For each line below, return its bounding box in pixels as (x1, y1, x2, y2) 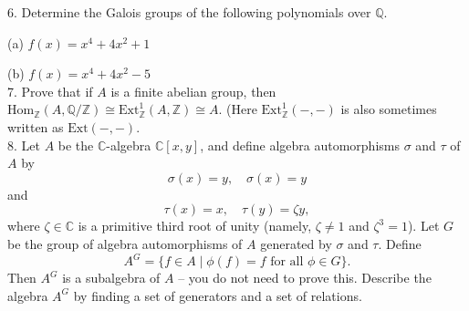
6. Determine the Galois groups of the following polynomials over (7, 3, 371, 21)
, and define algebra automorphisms (200, 135, 400, 154)
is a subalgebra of (62, 268, 161, 287)
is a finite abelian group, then (110, 81, 276, 100)
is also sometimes (340, 99, 437, 119)
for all (270, 255, 304, 269)
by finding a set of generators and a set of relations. (73, 285, 362, 305)
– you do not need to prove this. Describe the (178, 268, 432, 287)
